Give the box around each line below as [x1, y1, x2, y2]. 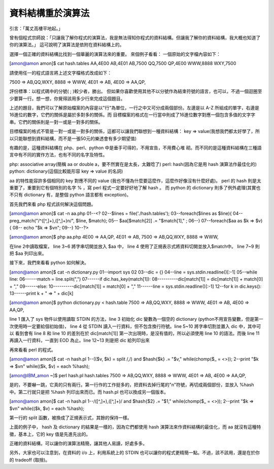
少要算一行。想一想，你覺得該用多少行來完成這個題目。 [9, 95, 125, 102]
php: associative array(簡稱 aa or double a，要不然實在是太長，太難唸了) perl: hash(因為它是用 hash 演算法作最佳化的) [9, 161, 257, 167]
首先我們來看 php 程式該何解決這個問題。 [9, 201, 96, 207]
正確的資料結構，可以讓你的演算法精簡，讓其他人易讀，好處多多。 [9, 441, 147, 447]
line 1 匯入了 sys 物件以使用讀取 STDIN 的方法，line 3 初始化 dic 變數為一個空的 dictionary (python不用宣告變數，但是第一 [9, 316, 263, 322]
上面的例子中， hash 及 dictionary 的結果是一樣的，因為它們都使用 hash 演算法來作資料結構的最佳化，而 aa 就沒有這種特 [9, 424, 261, 430]
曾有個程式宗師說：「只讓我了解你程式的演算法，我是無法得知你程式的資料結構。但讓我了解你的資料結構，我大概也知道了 [9, 35, 261, 41]
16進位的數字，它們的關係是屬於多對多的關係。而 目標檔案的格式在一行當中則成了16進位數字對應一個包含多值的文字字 [9, 112, 256, 118]
